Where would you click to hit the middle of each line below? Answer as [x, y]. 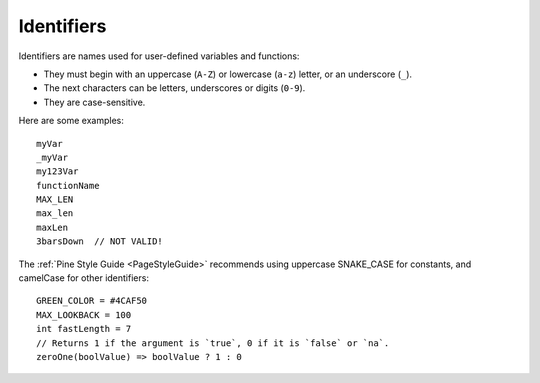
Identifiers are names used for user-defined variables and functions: [159, 56]
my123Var [57, 171]
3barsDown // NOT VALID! [100, 241]
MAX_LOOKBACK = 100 [84, 314]
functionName [68, 185]
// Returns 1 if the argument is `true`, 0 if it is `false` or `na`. [213, 343]
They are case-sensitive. [94, 102]
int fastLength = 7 [84, 329]
